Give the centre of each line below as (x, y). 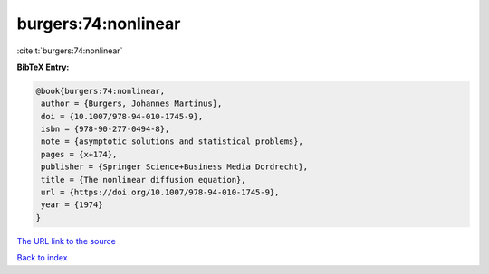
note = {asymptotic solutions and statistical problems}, (172, 142)
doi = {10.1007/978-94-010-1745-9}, (122, 116)
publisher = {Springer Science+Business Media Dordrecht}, (175, 167)
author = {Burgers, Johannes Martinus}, (132, 104)
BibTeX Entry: (43, 67)
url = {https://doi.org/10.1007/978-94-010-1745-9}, (160, 193)
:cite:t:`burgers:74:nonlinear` (70, 51)
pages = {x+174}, (79, 154)
